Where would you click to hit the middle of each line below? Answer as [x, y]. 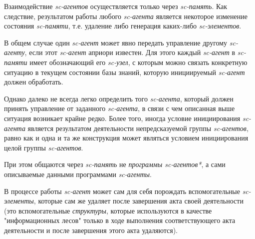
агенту [14, 52]
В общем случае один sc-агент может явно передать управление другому [116, 42]
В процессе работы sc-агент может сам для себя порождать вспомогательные [122, 191]
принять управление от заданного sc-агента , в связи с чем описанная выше [120, 108]
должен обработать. [34, 82]
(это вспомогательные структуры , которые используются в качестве [108, 210]
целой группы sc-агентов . [44, 147]
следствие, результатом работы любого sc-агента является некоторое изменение [126, 16]
